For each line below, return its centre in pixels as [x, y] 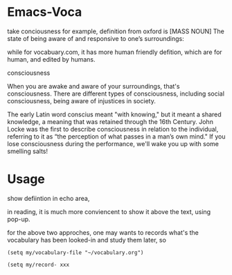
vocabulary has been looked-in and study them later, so [87, 240]
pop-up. [19, 219]
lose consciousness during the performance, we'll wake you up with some [113, 143]
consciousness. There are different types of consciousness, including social [116, 94]
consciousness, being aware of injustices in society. [81, 100]
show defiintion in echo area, [48, 198]
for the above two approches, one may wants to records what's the [103, 232]
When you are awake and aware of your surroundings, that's [93, 86]
